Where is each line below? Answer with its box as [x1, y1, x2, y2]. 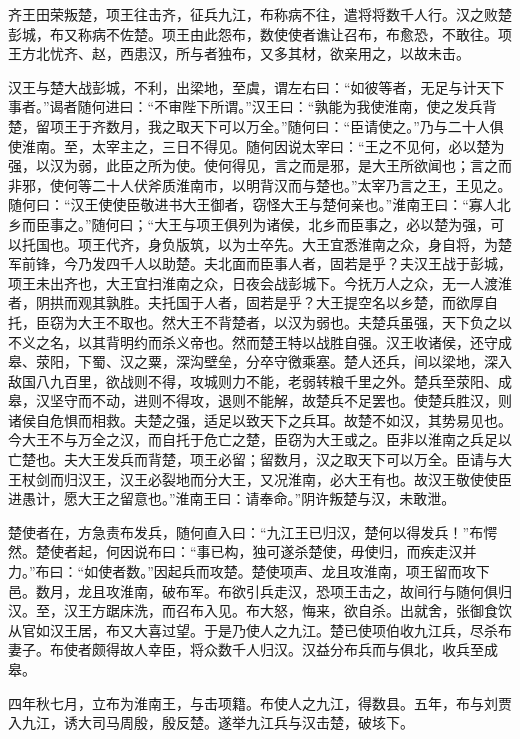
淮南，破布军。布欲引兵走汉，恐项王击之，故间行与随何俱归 [119, 580, 512, 601]
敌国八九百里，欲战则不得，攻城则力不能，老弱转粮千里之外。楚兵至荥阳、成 [8, 370, 512, 391]
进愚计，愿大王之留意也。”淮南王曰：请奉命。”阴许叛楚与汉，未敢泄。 [8, 488, 456, 509]
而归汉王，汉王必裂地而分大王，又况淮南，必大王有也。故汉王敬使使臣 [49, 468, 512, 489]
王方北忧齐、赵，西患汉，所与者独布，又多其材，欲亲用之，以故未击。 [8, 43, 470, 64]
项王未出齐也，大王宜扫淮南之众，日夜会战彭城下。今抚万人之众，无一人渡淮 [8, 272, 512, 293]
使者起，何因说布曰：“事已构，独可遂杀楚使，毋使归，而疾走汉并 [49, 541, 477, 562]
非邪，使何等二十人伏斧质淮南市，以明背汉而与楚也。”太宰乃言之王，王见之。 [8, 174, 512, 195]
